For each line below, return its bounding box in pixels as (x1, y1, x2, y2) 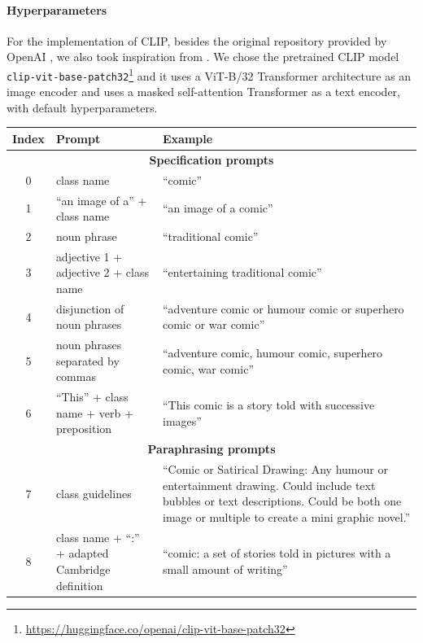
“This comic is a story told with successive (162, 396, 375, 413)
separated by (55, 352, 120, 369)
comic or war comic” (162, 316, 265, 333)
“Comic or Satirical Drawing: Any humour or (162, 461, 388, 478)
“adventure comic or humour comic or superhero (162, 300, 404, 317)
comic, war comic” (162, 360, 254, 377)
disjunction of (55, 300, 124, 317)
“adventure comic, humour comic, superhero (162, 344, 383, 361)
